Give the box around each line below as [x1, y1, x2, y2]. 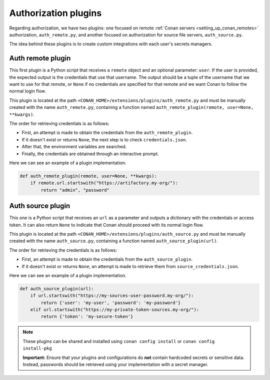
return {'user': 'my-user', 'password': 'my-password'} [40, 300, 181, 306]
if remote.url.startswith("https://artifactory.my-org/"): [30, 180, 178, 186]
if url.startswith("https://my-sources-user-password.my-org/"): [30, 293, 194, 299]
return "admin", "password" [40, 187, 110, 193]
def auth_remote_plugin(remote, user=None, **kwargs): [19, 173, 157, 179]
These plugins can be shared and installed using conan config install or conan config [22, 338, 215, 344]
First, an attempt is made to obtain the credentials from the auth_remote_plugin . [21, 130, 192, 136]
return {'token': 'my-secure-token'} [40, 314, 133, 320]
